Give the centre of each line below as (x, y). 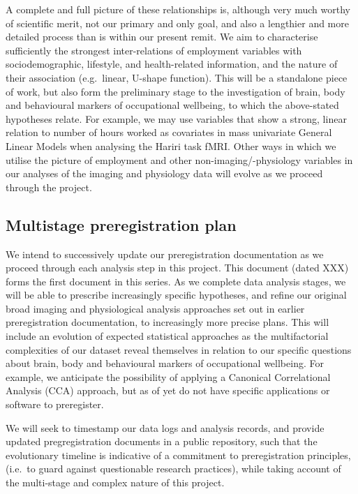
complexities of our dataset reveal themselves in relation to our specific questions (179, 349)
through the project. (49, 187)
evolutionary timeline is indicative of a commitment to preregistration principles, (178, 455)
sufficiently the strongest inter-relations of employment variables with (154, 50)
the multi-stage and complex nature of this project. (115, 482)
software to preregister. (55, 404)
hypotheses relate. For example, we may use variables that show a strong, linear (176, 118)
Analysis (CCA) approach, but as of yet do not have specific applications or (168, 390)
